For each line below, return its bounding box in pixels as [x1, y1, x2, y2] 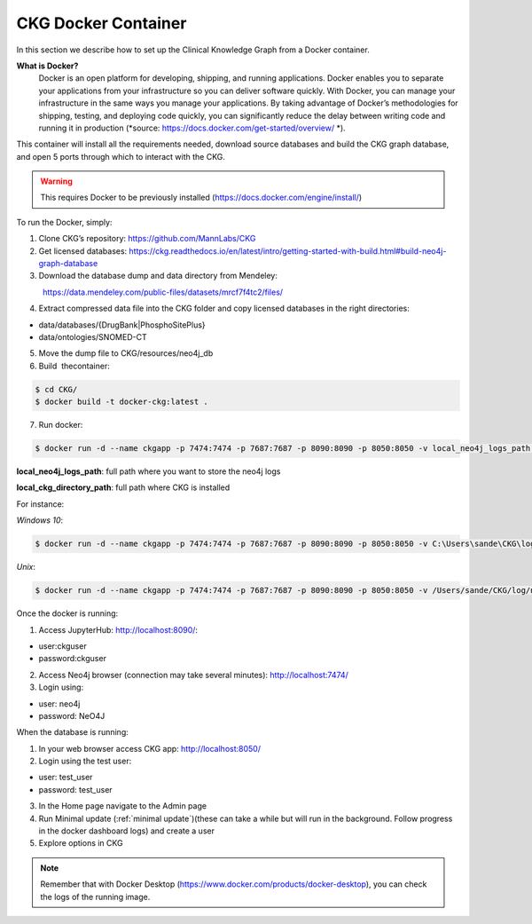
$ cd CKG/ [35, 384, 78, 394]
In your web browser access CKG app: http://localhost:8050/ [38, 743, 262, 754]
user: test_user [38, 772, 93, 783]
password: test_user [38, 784, 113, 794]
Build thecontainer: [38, 360, 110, 371]
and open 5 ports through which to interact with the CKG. [16, 151, 226, 162]
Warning [40, 176, 73, 186]
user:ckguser [38, 640, 88, 652]
